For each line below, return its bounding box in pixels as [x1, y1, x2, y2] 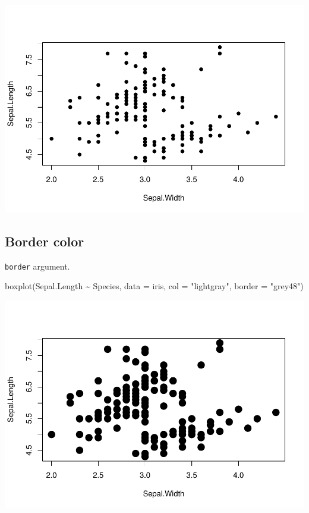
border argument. [5, 259, 70, 272]
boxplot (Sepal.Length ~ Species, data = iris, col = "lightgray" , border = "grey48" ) [5, 280, 304, 292]
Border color [5, 232, 84, 250]
